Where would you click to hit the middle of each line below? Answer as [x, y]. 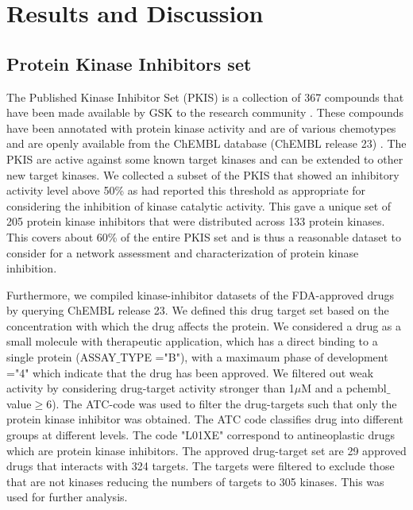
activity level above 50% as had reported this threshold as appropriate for [186, 190]
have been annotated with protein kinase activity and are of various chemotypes [201, 127]
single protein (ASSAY [62, 357]
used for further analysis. [67, 497]
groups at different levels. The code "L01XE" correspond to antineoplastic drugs [201, 435]
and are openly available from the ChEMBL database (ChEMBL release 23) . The [206, 143]
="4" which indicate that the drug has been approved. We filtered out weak [190, 372]
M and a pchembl [344, 388]
